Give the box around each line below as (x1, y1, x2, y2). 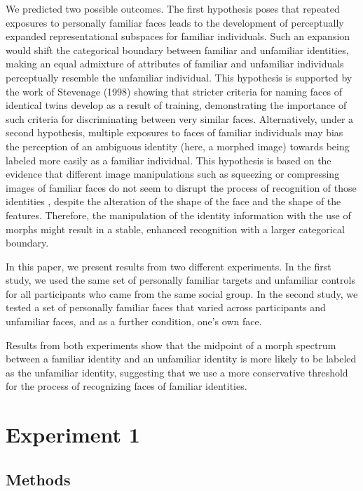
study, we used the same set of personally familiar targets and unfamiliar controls (6, 273, 355, 287)
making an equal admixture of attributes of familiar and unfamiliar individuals (6, 56, 344, 71)
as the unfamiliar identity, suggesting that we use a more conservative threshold (6, 365, 348, 379)
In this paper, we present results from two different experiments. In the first (6, 258, 331, 273)
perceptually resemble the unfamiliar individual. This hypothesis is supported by (6, 70, 352, 84)
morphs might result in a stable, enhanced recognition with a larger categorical (6, 221, 345, 236)
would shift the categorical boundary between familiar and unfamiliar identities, (6, 42, 349, 57)
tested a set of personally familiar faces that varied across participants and (6, 300, 326, 315)
